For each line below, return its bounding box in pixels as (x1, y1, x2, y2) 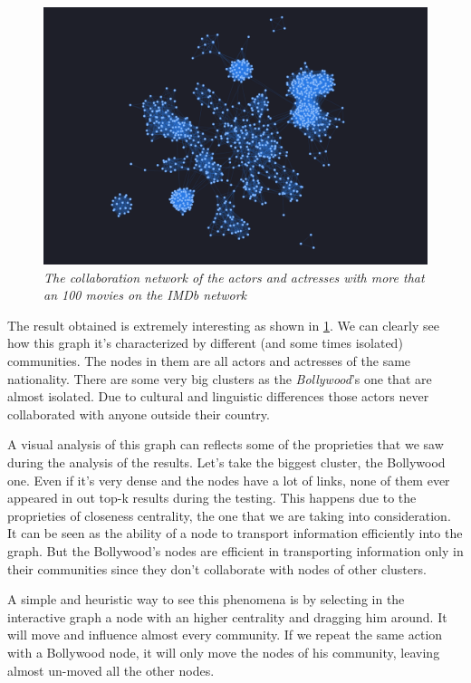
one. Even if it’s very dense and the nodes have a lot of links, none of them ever (7, 470, 450, 489)
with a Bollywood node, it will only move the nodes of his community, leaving (7, 642, 440, 661)
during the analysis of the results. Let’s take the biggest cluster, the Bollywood (7, 452, 446, 471)
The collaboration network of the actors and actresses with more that (43, 267, 425, 286)
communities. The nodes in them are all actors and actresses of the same (7, 351, 411, 370)
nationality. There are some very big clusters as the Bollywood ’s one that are (7, 369, 432, 388)
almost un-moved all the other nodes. (7, 660, 215, 679)
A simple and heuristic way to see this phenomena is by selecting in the (7, 590, 405, 609)
